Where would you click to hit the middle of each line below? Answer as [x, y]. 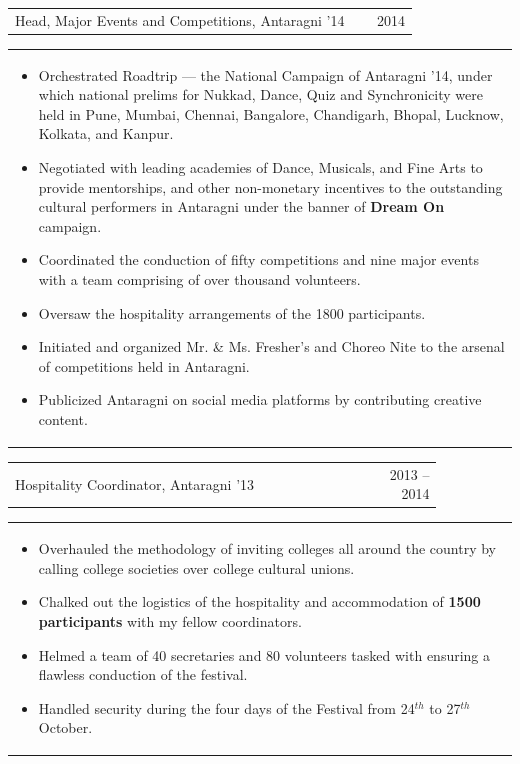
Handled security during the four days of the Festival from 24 [226, 707]
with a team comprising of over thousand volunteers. [199, 278]
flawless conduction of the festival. [143, 674]
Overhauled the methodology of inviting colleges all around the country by [267, 548]
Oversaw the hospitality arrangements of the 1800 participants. [232, 312]
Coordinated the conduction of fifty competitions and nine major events [258, 259]
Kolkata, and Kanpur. [106, 133]
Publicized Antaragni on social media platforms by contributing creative [260, 399]
